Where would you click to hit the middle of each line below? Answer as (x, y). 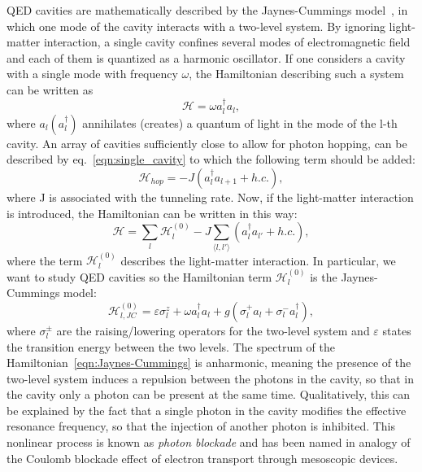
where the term (45, 260)
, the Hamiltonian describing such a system (296, 74)
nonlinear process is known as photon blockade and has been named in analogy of (209, 442)
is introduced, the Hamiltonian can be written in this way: (152, 213)
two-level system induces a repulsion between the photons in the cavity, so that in (210, 378)
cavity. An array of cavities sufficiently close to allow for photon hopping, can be (207, 143)
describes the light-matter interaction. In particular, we (258, 260)
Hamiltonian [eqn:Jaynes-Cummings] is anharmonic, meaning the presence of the (209, 363)
